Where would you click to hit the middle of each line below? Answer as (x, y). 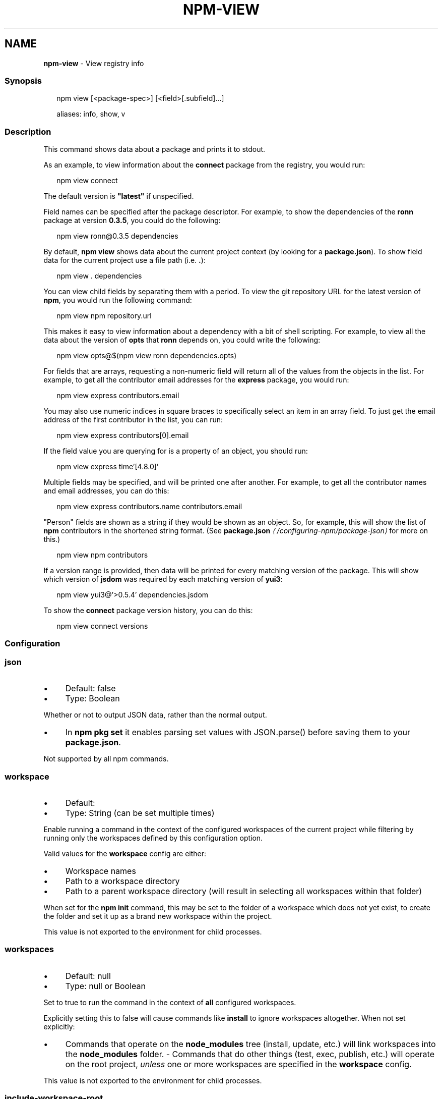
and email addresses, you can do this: (106, 491)
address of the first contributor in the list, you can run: (133, 420)
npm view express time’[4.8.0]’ (108, 467)
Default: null (88, 976)
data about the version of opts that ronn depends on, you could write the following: (182, 340)
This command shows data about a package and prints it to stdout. (154, 149)
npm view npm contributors (102, 555)
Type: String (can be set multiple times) (140, 813)
